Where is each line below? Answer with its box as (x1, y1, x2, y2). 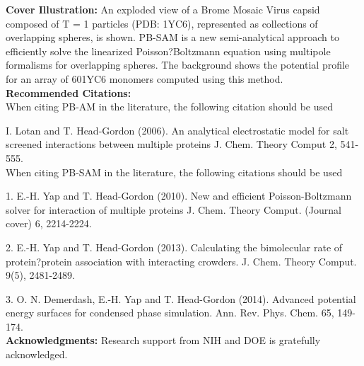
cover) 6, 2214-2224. (6, 216, 92, 231)
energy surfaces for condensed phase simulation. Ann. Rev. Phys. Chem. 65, (6, 305, 334, 320)
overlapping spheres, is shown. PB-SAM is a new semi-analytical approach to (6, 30, 339, 45)
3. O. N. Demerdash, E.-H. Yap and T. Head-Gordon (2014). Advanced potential (6, 291, 356, 306)
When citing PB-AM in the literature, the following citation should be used (6, 99, 334, 114)
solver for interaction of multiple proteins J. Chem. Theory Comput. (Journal (6, 202, 341, 217)
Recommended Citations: (6, 85, 131, 100)
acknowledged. (6, 347, 68, 362)
